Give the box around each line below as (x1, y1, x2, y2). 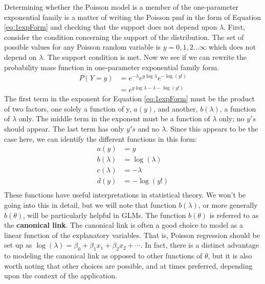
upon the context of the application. (4, 270, 117, 281)
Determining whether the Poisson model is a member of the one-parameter (4, 2, 239, 12)
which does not (209, 41, 256, 52)
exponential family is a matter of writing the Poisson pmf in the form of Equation (4, 11, 261, 22)
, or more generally (198, 199, 258, 210)
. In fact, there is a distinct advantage (140, 239, 259, 250)
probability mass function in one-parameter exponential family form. (4, 61, 219, 72)
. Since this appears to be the (166, 123, 258, 134)
